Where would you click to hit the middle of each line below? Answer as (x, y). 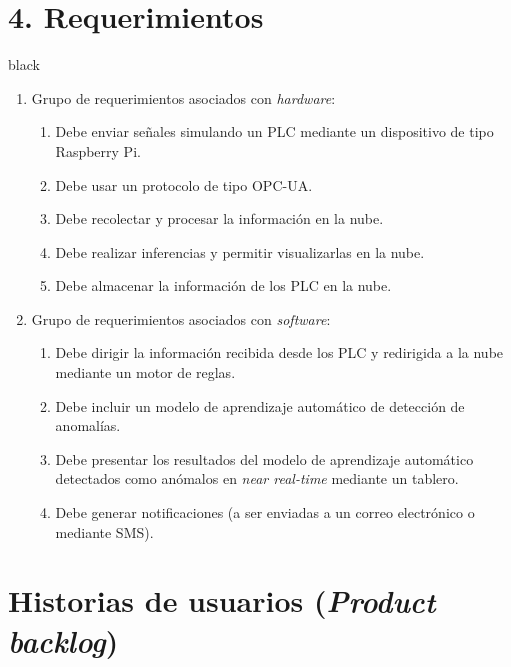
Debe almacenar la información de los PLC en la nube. (223, 285)
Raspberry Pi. (98, 150)
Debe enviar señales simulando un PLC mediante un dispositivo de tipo (274, 131)
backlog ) (63, 640)
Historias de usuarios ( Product (222, 601)
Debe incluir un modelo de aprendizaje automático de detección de (260, 405)
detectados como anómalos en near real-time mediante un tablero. (257, 478)
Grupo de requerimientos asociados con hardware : (183, 97)
